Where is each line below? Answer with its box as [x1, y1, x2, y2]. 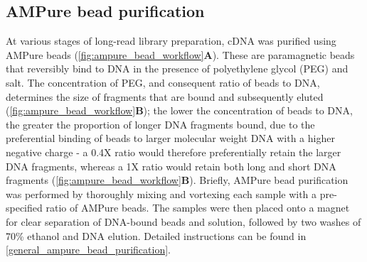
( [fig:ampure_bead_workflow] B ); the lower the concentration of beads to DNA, [6, 103, 353, 118]
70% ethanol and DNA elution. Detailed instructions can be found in [6, 228, 307, 243]
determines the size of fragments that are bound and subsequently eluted [6, 89, 324, 104]
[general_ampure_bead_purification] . [6, 242, 171, 257]
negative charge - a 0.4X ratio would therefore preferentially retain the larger [6, 144, 341, 159]
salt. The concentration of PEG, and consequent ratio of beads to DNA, [6, 75, 320, 89]
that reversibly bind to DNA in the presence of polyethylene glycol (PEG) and [6, 61, 349, 76]
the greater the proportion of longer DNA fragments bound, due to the [6, 116, 315, 131]
